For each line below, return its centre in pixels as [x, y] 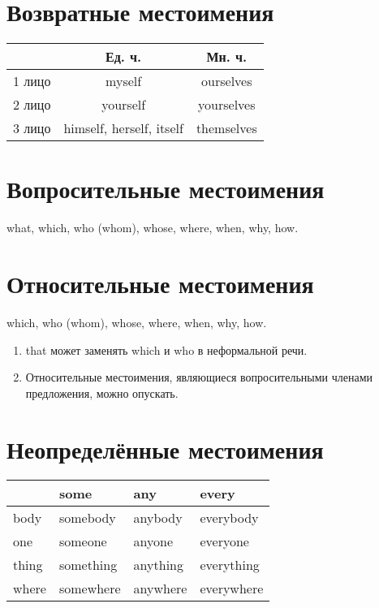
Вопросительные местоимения [166, 189]
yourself [124, 105]
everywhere [232, 589]
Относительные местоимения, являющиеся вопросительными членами [199, 377]
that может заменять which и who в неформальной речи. [166, 349]
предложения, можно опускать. [102, 392]
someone [83, 541]
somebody [87, 518]
